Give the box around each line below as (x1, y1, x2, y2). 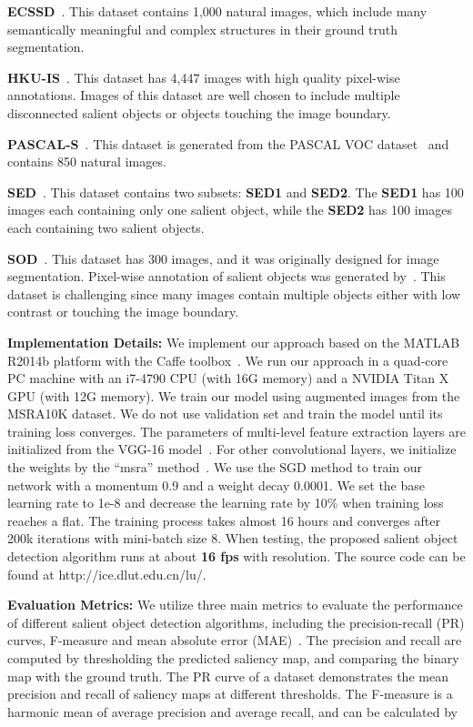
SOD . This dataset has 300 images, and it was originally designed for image (7, 248, 439, 268)
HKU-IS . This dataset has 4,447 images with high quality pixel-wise (7, 67, 400, 86)
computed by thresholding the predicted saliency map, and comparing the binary (7, 649, 459, 667)
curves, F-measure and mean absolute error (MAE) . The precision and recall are (7, 631, 462, 650)
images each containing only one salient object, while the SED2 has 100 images (7, 200, 452, 219)
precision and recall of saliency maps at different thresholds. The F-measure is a (7, 684, 453, 703)
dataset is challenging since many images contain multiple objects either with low (7, 284, 461, 303)
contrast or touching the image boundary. (7, 302, 239, 321)
